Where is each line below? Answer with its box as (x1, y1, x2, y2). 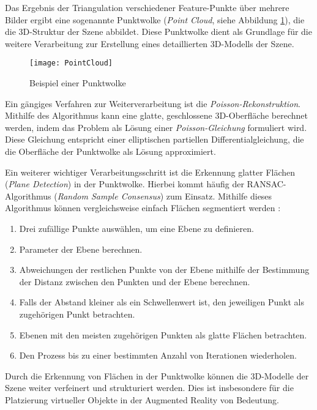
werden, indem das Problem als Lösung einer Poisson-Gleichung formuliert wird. (5, 121, 307, 133)
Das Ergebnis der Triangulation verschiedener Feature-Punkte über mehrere (5, 1, 289, 13)
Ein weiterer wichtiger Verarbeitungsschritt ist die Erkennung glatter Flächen (5, 165, 296, 178)
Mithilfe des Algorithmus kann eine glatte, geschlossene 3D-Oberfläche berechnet (5, 109, 308, 122)
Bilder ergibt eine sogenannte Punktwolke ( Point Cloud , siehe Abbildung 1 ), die (5, 13, 305, 26)
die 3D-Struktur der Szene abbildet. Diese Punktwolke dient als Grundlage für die (5, 25, 312, 38)
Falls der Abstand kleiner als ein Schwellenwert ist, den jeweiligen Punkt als (19, 296, 305, 308)
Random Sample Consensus (57, 189, 160, 202)
